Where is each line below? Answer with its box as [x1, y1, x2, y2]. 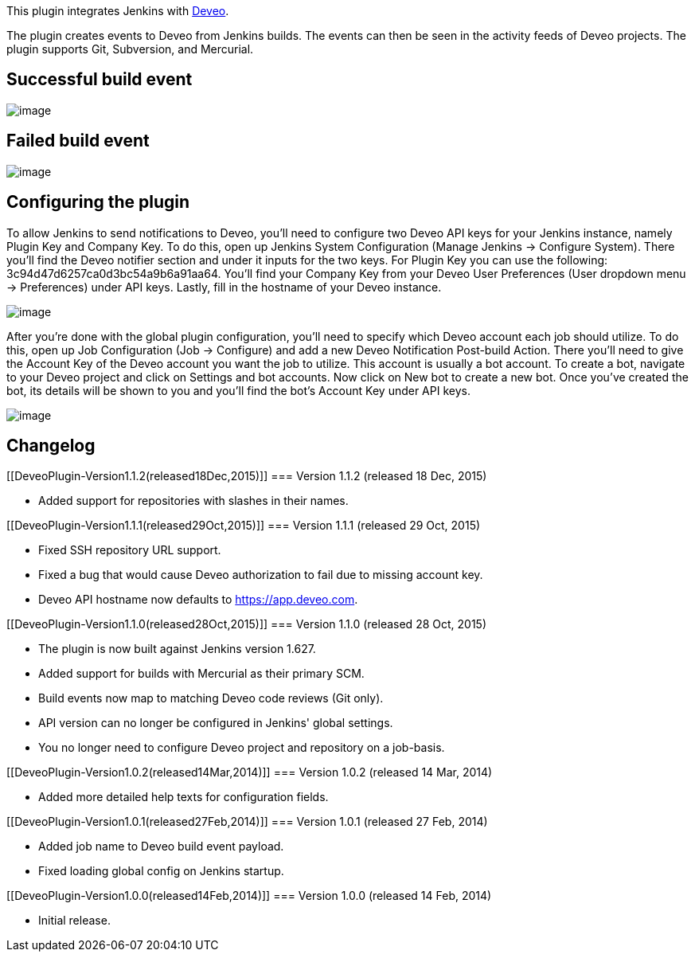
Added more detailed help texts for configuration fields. [38, 790, 329, 804]
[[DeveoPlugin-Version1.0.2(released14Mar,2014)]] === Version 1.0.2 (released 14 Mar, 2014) [6, 765, 493, 780]
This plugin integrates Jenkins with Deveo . [6, 4, 229, 18]
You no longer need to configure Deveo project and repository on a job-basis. [38, 741, 445, 755]
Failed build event [6, 131, 150, 151]
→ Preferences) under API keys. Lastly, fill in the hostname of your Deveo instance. [6, 280, 442, 294]
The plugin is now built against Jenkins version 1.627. [38, 642, 316, 656]
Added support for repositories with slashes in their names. [38, 494, 349, 508]
